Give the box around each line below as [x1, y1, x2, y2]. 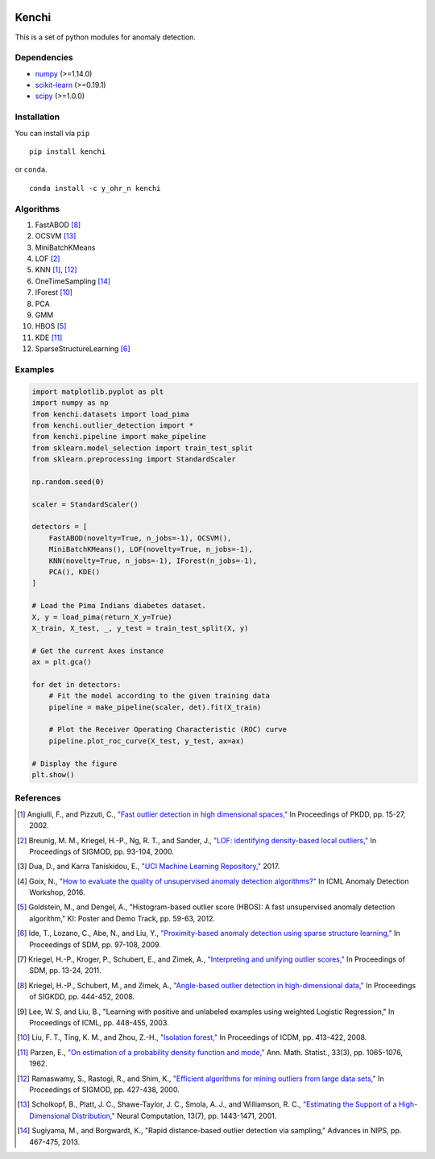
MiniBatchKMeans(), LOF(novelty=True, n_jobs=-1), [48, 544, 253, 554]
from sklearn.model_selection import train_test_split [31, 443, 253, 453]
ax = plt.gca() [31, 657, 92, 667]
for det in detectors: [31, 680, 122, 689]
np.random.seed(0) [31, 477, 105, 486]
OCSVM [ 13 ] [35, 231, 77, 241]
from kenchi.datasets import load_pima [31, 409, 189, 419]
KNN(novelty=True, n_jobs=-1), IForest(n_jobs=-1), [48, 556, 258, 565]
